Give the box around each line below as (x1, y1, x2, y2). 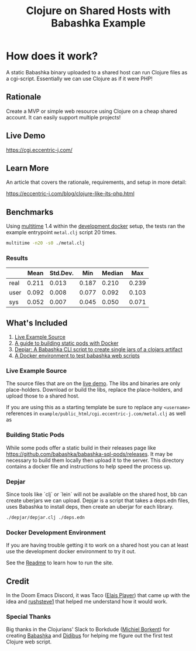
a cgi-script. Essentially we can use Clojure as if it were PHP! (6, 75, 153, 82)
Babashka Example (50, 16, 146, 30)
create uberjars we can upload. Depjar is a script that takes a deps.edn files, (6, 497, 190, 504)
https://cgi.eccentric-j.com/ (6, 146, 73, 153)
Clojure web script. (6, 638, 52, 645)
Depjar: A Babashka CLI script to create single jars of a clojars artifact (14, 346, 183, 353)
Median (102, 269, 124, 277)
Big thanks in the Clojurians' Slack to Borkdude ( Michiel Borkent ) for (6, 626, 170, 633)
